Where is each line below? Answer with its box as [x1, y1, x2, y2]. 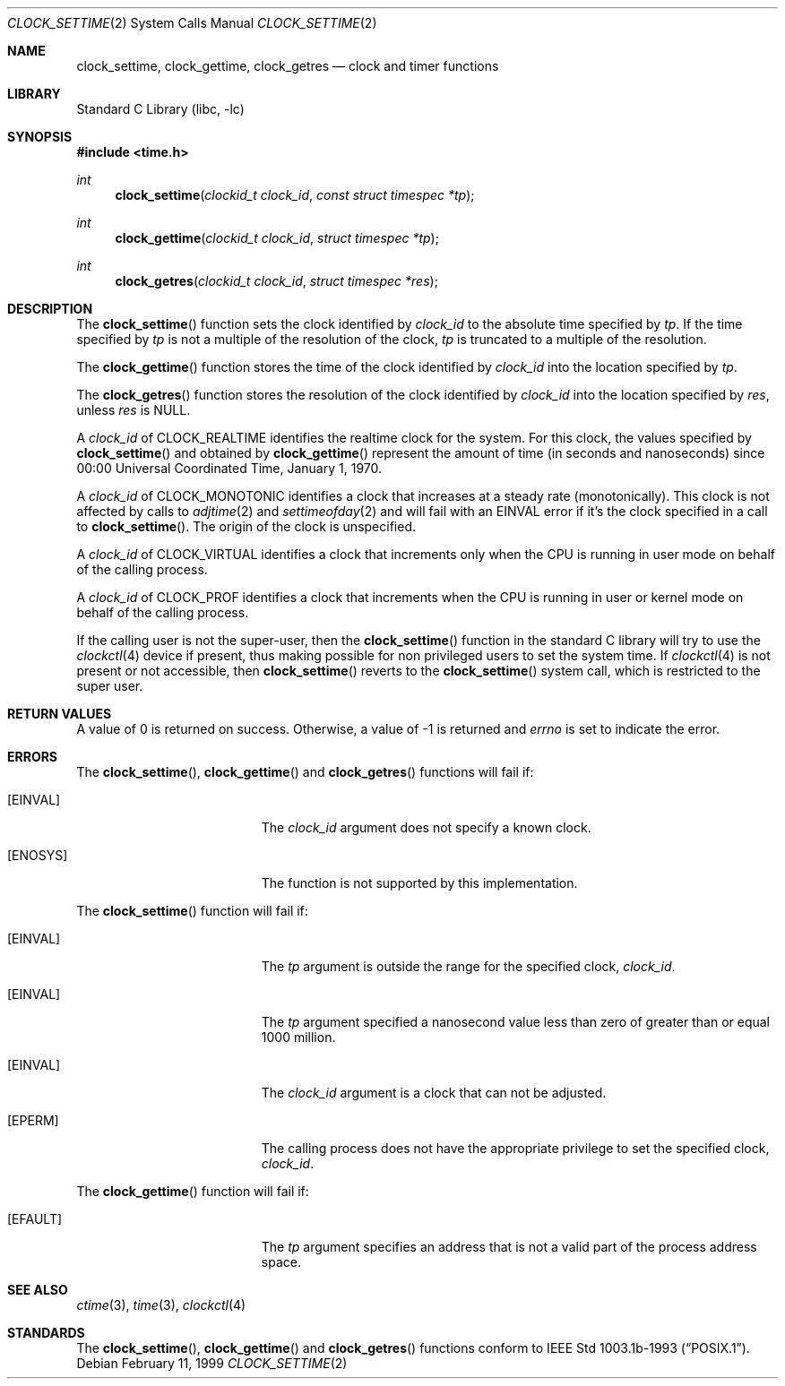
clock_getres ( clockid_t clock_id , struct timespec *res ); [115, 273, 438, 288]
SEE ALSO [7, 1282, 68, 1297]
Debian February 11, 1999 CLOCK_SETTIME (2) [76, 1356, 348, 1371]
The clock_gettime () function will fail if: [76, 1184, 309, 1199]
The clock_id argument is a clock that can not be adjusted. [261, 1085, 607, 1100]
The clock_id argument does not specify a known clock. [261, 820, 591, 835]
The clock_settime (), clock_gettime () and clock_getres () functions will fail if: [76, 764, 534, 779]
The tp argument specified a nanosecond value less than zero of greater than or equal [261, 1014, 770, 1029]
